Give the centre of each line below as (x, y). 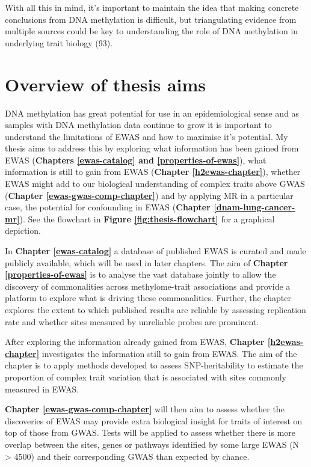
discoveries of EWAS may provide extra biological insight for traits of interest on (154, 420)
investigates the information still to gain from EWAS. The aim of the (169, 353)
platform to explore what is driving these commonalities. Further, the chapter (148, 298)
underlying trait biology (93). (59, 42)
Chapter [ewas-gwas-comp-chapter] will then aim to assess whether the (145, 409)
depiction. (23, 230)
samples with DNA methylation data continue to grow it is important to (138, 125)
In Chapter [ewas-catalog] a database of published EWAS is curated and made (155, 251)
